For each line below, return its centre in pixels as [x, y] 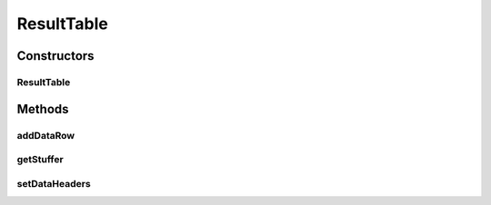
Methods [43, 109]
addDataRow [46, 135]
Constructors [55, 56]
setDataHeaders [54, 183]
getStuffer [40, 160]
